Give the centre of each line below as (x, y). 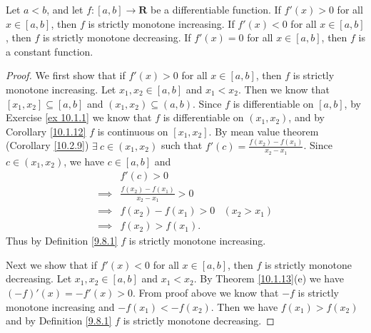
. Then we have (244, 306)
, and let (65, 9)
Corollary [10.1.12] (46, 131)
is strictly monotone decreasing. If (117, 37)
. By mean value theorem (264, 131)
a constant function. (50, 51)
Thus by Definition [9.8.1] (62, 241)
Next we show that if (52, 264)
